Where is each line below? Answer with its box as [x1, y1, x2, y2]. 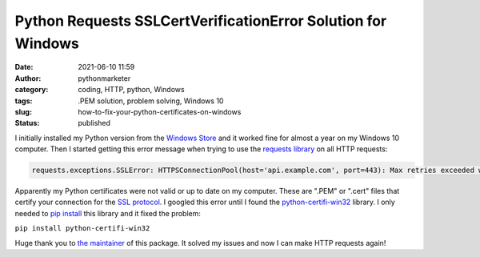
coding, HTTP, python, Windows [78, 85, 185, 94]
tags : [14, 96, 33, 106]
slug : [14, 106, 32, 116]
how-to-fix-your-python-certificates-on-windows [78, 106, 242, 116]
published [78, 118, 111, 128]
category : [14, 85, 49, 94]
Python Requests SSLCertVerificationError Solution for [14, 12, 387, 30]
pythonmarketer [78, 73, 131, 83]
